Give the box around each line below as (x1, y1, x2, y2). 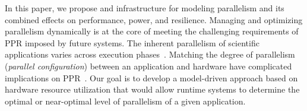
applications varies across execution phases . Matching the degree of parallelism (5, 48, 295, 61)
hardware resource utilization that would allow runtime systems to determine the (5, 83, 300, 96)
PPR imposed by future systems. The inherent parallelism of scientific (5, 36, 259, 49)
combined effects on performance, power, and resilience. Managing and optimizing (5, 13, 303, 26)
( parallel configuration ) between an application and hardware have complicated (5, 59, 292, 72)
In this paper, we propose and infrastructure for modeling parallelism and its (5, 2, 284, 14)
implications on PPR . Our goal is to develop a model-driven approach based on (5, 71, 298, 84)
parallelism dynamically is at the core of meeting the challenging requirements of (5, 25, 299, 37)
